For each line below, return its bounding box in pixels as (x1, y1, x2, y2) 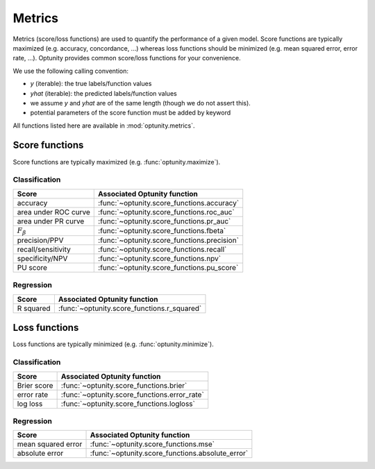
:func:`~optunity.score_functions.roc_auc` (98, 207, 235, 216)
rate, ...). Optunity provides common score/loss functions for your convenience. (12, 54, 241, 62)
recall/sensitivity (17, 245, 71, 255)
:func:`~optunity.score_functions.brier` (60, 380, 187, 390)
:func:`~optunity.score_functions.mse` (90, 439, 215, 449)
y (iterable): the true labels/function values (30, 80, 152, 88)
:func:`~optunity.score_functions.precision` (98, 236, 240, 246)
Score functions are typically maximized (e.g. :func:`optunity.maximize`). (12, 157, 221, 166)
